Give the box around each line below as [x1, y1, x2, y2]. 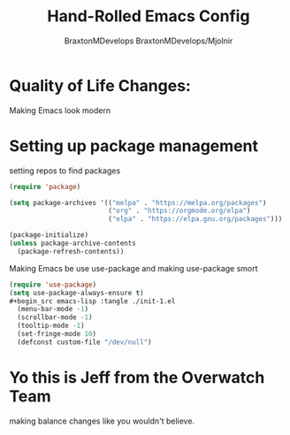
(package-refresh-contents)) [17, 247, 125, 256]
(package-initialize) [9, 231, 89, 240]
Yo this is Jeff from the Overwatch [9, 367, 265, 387]
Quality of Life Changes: [9, 75, 192, 95]
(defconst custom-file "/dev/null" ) [17, 338, 152, 347]
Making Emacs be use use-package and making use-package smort [9, 263, 258, 273]
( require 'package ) [9, 182, 81, 191]
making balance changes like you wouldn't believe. [9, 416, 195, 426]
